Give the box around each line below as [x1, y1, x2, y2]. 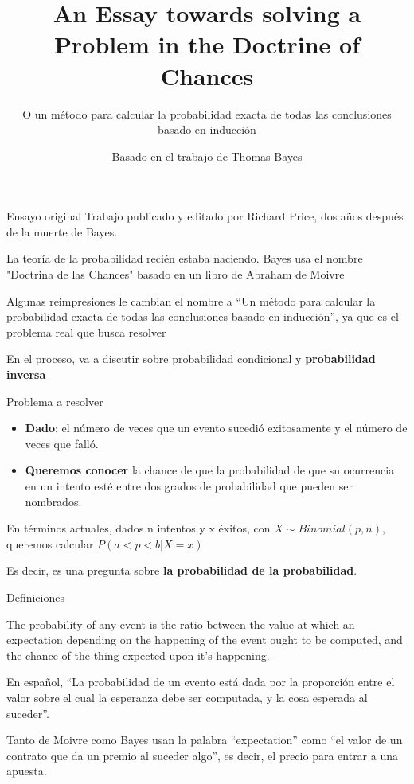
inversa [6, 366, 46, 383]
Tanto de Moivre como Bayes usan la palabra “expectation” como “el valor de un [6, 731, 403, 748]
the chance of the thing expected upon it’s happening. [6, 646, 270, 663]
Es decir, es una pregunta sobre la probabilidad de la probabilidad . [6, 562, 357, 579]
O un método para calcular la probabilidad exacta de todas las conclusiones [22, 105, 392, 122]
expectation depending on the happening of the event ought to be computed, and [6, 631, 403, 648]
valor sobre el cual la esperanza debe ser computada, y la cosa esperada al [6, 688, 368, 705]
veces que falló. [25, 435, 99, 451]
